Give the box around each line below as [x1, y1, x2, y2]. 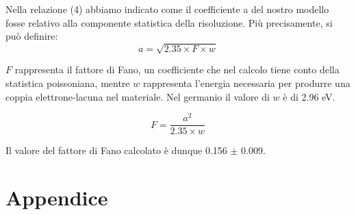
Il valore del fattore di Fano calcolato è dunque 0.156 [5, 143, 227, 157]
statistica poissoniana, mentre [5, 75, 130, 90]
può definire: [5, 29, 58, 43]
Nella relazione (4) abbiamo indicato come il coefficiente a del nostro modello [5, 2, 329, 16]
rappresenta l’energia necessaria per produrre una [142, 75, 351, 90]
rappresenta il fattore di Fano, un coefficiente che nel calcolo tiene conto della [14, 62, 340, 77]
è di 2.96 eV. [283, 89, 335, 103]
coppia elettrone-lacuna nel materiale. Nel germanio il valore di [5, 89, 270, 103]
